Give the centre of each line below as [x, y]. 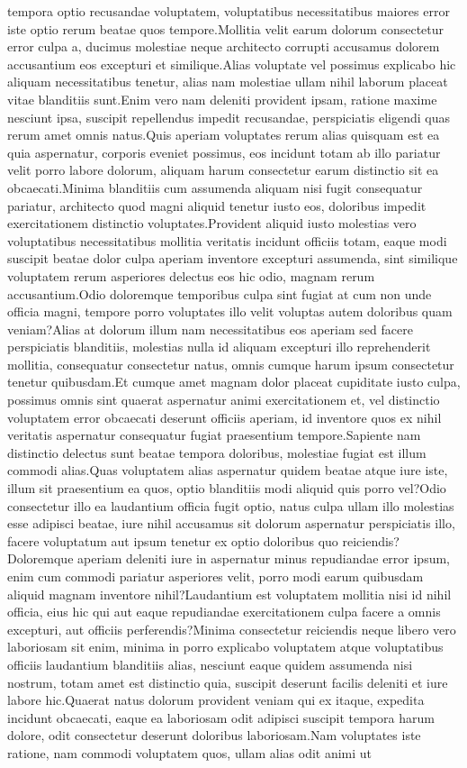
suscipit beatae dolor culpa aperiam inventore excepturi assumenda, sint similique [233, 258]
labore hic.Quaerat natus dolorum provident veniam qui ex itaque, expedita [216, 700]
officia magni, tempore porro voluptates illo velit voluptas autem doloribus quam [230, 311]
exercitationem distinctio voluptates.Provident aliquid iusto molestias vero [212, 223]
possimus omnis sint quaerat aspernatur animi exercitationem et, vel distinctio [224, 400]
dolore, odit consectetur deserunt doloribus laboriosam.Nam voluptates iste [214, 735]
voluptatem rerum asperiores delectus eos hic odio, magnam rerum [191, 275]
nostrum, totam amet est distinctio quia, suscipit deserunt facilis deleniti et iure [228, 682]
